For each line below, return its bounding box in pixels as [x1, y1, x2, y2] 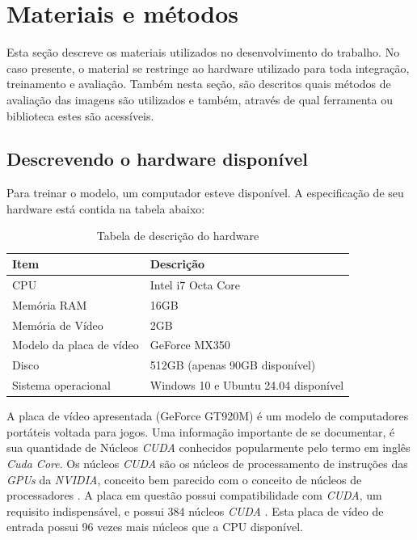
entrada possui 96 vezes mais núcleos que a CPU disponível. [6, 518, 303, 535]
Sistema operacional [12, 377, 111, 394]
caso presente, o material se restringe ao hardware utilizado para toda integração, [6, 59, 410, 76]
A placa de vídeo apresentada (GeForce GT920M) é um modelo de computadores [6, 407, 409, 424]
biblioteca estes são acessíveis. [6, 107, 154, 124]
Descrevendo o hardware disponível [6, 146, 308, 171]
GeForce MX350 [150, 336, 230, 353]
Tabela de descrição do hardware [96, 227, 259, 244]
